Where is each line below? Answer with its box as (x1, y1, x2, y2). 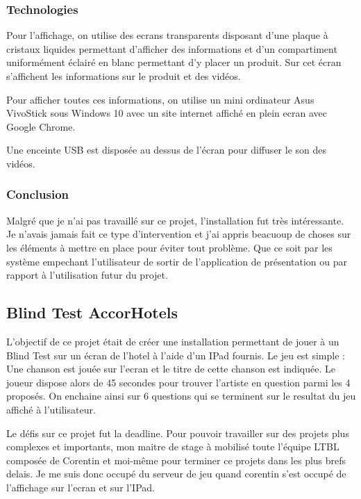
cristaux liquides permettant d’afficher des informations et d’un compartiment (6, 41, 337, 56)
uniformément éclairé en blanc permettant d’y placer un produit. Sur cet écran (6, 55, 342, 69)
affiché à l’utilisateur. (6, 402, 96, 416)
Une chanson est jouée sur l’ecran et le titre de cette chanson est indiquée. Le (6, 361, 335, 376)
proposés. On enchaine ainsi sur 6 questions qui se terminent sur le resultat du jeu (6, 388, 356, 403)
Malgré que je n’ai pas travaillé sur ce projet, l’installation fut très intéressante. (6, 213, 344, 227)
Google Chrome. (6, 119, 76, 133)
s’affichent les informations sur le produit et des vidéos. (6, 69, 241, 83)
